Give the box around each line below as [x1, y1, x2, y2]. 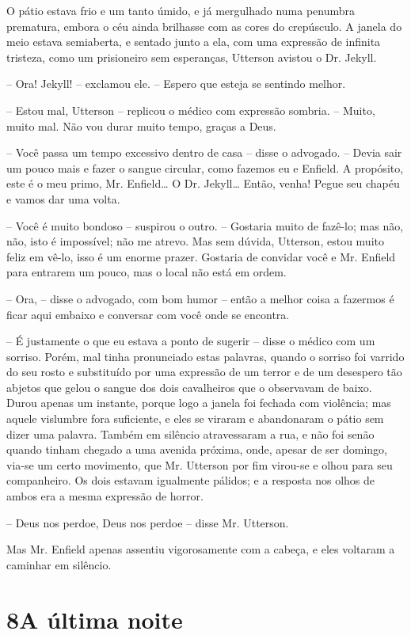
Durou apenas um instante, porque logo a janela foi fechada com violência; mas [6, 394, 391, 411]
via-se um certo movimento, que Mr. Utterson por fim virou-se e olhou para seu [6, 456, 393, 473]
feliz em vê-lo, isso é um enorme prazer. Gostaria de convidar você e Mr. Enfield [6, 248, 396, 264]
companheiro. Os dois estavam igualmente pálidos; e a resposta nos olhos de [6, 472, 375, 489]
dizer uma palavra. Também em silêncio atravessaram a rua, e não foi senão [6, 425, 375, 442]
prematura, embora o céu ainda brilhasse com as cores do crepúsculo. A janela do [6, 17, 402, 34]
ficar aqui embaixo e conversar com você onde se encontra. [6, 306, 290, 322]
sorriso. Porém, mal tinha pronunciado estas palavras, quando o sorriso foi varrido [6, 348, 405, 364]
